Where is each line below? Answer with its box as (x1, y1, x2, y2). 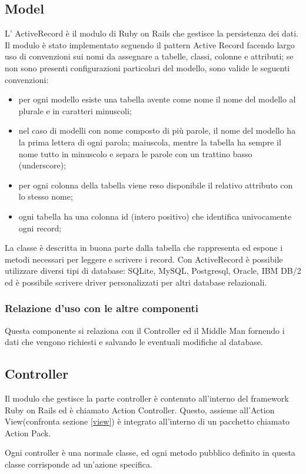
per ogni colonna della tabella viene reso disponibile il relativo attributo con (18, 178, 293, 191)
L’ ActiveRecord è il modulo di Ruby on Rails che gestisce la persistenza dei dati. (5, 27, 298, 39)
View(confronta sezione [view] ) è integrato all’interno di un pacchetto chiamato (5, 415, 290, 427)
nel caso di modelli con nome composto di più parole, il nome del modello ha (18, 124, 296, 137)
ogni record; (18, 221, 62, 234)
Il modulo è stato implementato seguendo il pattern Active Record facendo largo (5, 38, 295, 51)
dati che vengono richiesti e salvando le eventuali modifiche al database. (5, 336, 263, 348)
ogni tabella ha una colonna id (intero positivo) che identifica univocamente (18, 210, 292, 222)
